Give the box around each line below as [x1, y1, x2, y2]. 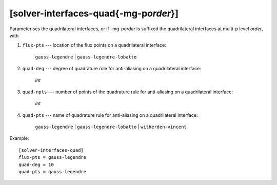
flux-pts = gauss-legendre [18, 154, 87, 160]
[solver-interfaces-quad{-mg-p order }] [9, 8, 179, 19]
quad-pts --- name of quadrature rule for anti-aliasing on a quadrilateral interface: [22, 112, 198, 118]
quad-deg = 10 [18, 161, 54, 168]
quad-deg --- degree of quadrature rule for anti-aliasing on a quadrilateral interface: [22, 66, 201, 72]
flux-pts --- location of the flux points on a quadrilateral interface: [22, 42, 166, 48]
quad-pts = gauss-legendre [18, 169, 87, 175]
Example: [9, 135, 29, 141]
